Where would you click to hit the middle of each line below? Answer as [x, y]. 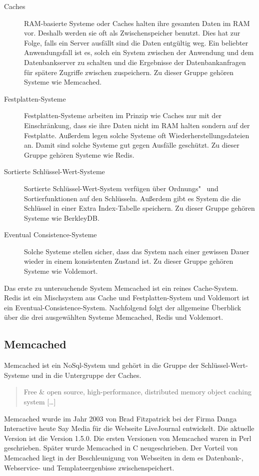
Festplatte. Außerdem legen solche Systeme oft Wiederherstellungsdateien [137, 135]
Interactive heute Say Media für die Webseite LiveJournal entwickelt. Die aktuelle [129, 428]
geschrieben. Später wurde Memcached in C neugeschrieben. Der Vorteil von [121, 448]
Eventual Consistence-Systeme [50, 234]
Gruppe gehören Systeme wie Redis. [79, 154]
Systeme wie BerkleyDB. [62, 217]
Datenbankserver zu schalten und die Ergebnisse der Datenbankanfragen [135, 62]
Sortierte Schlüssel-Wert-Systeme [54, 171]
